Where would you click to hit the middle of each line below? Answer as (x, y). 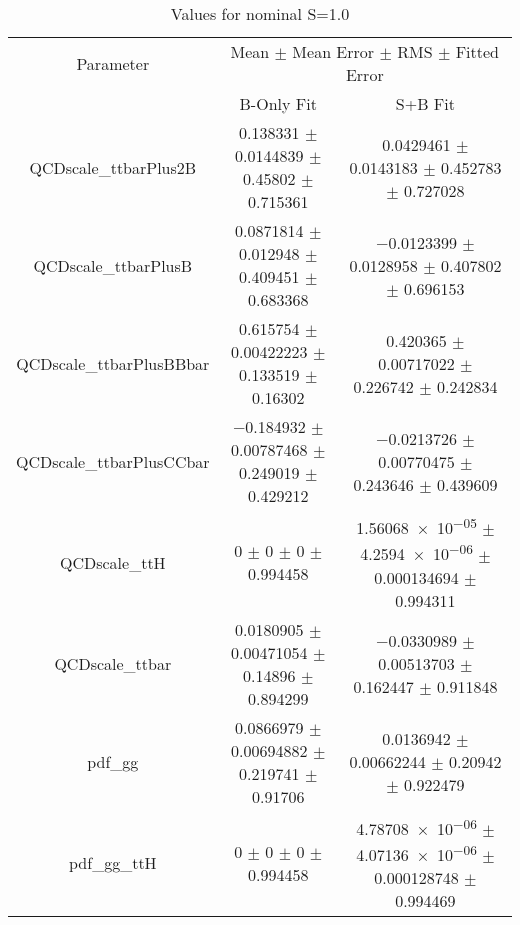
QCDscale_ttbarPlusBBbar (113, 363)
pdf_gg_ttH (113, 863)
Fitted (477, 51)
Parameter (113, 63)
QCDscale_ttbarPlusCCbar (113, 461)
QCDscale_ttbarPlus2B (113, 167)
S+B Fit (425, 103)
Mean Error (333, 51)
